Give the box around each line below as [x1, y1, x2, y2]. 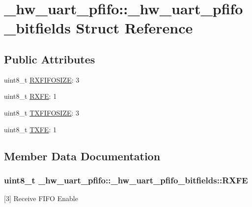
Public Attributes [4, 51, 95, 66]
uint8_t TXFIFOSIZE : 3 [4, 107, 80, 118]
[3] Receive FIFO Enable [4, 193, 78, 204]
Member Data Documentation [4, 148, 161, 163]
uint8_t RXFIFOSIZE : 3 [4, 74, 80, 85]
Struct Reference [76, 18, 193, 38]
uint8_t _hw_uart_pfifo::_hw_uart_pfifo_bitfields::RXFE [4, 174, 248, 186]
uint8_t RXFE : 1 [4, 91, 57, 101]
